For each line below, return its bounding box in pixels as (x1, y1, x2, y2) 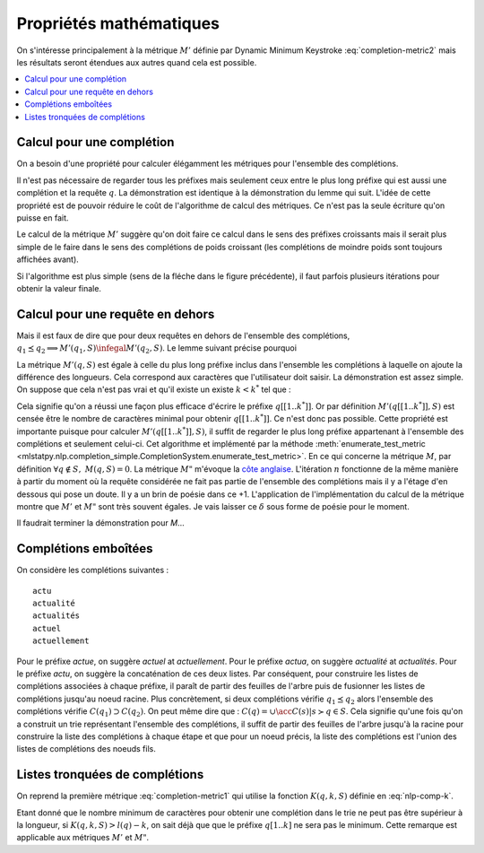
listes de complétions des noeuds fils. (16, 744, 156, 754)
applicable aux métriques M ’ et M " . (16, 832, 150, 843)
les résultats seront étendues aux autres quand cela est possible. (16, 57, 257, 67)
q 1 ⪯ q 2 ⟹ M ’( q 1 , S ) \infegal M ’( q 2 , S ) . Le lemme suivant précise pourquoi (16, 343, 298, 356)
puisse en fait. (16, 212, 69, 223)
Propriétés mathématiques (16, 13, 220, 33)
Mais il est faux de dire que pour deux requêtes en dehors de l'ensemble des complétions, (16, 330, 350, 341)
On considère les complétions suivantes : (16, 565, 169, 576)
